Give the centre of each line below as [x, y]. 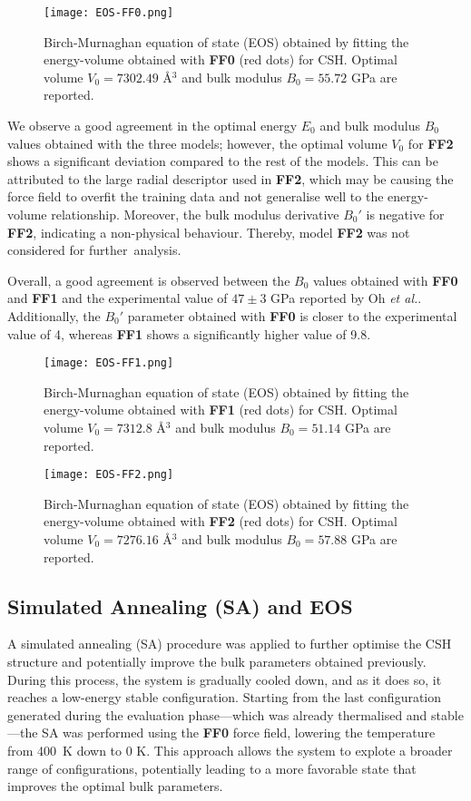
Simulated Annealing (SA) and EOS [180, 606]
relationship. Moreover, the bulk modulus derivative [195, 214]
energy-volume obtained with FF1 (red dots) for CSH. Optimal [221, 410]
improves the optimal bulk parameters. [115, 786]
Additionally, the [54, 315]
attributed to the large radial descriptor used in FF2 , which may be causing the [231, 178]
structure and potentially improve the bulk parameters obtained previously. [217, 662]
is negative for [405, 214]
